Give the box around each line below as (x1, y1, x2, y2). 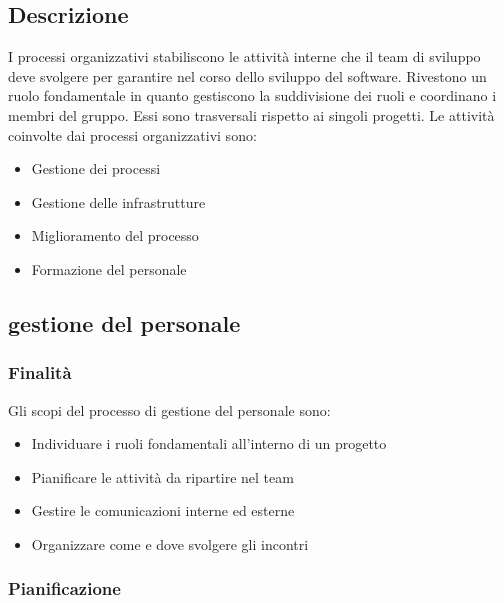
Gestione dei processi (31, 158, 161, 179)
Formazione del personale (31, 258, 187, 279)
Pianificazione (8, 576, 121, 601)
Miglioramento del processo (31, 225, 199, 246)
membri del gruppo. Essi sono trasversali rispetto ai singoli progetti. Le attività (8, 104, 495, 125)
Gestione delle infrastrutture (31, 191, 206, 212)
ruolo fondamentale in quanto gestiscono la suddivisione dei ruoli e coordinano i (8, 85, 497, 106)
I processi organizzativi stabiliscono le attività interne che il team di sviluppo (8, 46, 481, 67)
